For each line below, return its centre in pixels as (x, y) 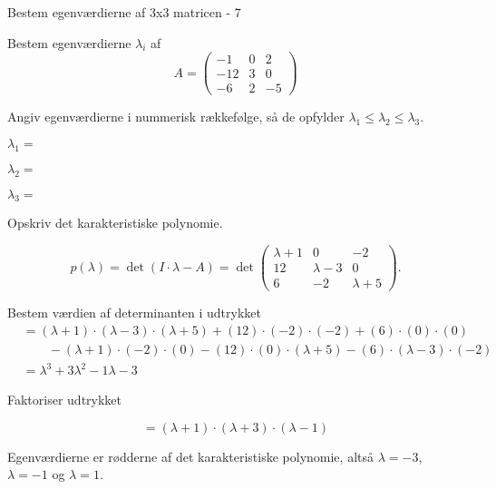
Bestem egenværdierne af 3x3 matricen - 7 (124, 12)
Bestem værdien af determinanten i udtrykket (134, 313)
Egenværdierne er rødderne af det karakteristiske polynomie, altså (190, 456)
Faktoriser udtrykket (65, 400)
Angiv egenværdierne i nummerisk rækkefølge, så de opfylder (176, 117)
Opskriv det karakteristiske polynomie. (115, 223)
